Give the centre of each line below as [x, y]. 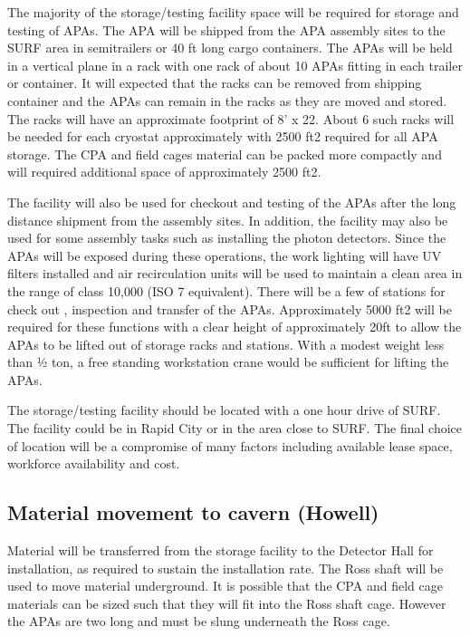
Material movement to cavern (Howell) [193, 512]
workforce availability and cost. [94, 463]
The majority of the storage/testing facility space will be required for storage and [233, 12]
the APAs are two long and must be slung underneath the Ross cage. [199, 621]
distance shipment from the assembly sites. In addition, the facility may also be [228, 220]
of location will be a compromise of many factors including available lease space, [230, 445]
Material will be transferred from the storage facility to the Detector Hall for [221, 550]
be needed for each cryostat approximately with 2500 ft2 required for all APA [223, 136]
